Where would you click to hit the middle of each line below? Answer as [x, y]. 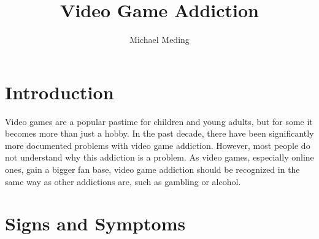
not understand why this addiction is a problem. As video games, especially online [159, 157]
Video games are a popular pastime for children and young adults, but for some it [159, 121]
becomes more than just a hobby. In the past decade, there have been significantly [159, 133]
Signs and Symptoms [95, 223]
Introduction [60, 92]
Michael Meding [159, 40]
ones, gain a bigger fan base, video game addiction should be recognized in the [152, 169]
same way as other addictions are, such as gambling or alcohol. [123, 181]
